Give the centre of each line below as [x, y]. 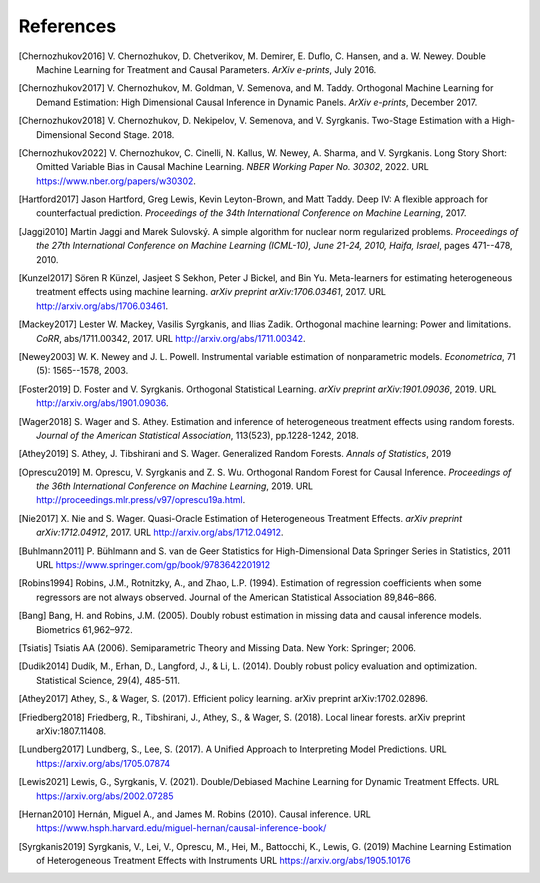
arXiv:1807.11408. [71, 731]
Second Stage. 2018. [131, 134]
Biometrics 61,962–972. [85, 629]
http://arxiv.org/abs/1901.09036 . [102, 403]
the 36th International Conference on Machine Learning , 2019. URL [175, 486]
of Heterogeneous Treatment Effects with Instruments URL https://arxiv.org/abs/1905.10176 [223, 861]
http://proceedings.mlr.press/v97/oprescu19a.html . [141, 500]
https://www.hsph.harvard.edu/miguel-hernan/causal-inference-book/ [181, 828]
